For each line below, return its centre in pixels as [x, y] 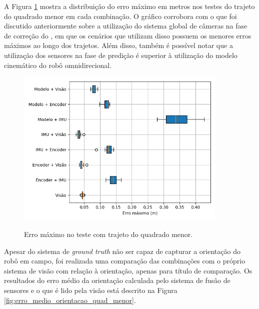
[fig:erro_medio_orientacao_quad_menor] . [70, 300]
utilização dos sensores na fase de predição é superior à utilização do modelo [121, 55]
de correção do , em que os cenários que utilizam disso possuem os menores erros [128, 35]
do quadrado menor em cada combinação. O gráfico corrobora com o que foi [120, 16]
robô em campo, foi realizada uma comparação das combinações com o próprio [125, 261]
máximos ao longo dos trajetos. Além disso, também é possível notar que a [118, 45]
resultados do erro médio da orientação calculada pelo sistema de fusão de [117, 280]
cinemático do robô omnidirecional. [58, 65]
